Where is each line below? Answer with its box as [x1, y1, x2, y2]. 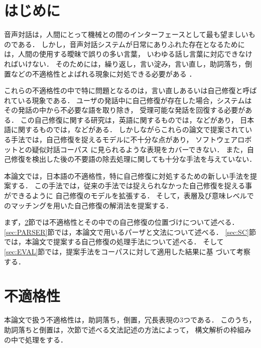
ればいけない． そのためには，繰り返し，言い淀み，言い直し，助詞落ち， [4, 58, 245, 69]
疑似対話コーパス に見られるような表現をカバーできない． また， [32, 144, 247, 154]
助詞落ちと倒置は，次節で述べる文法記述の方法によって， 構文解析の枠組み [4, 324, 251, 334]
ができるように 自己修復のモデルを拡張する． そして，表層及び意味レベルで [4, 190, 254, 201]
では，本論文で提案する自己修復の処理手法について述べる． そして [4, 236, 224, 247]
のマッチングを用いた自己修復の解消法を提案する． [4, 200, 173, 210]
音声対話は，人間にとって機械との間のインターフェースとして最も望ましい [4, 29, 248, 40]
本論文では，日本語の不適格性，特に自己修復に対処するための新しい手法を [4, 170, 250, 181]
